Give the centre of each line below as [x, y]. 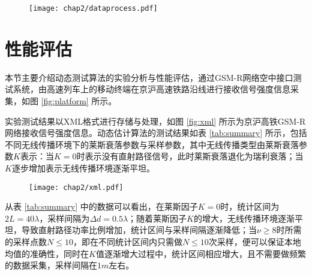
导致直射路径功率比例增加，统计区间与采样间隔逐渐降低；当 [139, 230]
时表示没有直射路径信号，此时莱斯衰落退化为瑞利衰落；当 [190, 156]
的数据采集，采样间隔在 [51, 265]
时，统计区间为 [250, 206]
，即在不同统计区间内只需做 [127, 241]
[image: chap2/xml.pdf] [76, 187]
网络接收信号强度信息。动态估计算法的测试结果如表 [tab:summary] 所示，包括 [156, 133]
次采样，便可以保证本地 [255, 241]
